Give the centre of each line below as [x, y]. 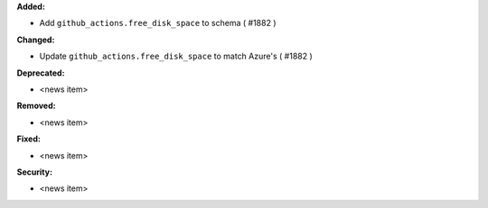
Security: [35, 172]
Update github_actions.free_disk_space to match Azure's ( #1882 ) [176, 56]
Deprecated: [41, 73]
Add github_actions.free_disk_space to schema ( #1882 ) [158, 23]
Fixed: [28, 139]
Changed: [36, 40]
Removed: [36, 106]
